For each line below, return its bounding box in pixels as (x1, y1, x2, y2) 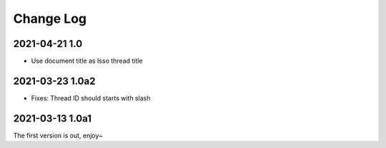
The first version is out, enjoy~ (13, 131, 104, 139)
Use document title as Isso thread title (31, 57, 143, 65)
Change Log (13, 11, 87, 26)
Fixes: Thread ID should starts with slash (31, 93, 151, 102)
